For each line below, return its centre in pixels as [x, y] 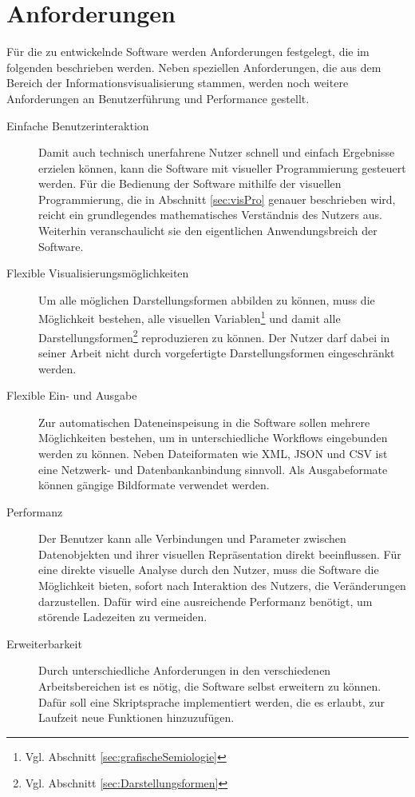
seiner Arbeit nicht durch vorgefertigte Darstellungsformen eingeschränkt [217, 352]
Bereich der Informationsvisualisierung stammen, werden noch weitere [178, 83]
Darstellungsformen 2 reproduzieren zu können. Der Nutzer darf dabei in [214, 336]
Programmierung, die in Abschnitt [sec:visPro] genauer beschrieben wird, [217, 199]
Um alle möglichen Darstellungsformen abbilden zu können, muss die [207, 299]
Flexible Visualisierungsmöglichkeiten [98, 273]
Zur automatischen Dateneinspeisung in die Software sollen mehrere [204, 422]
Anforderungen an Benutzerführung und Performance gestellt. [158, 98]
